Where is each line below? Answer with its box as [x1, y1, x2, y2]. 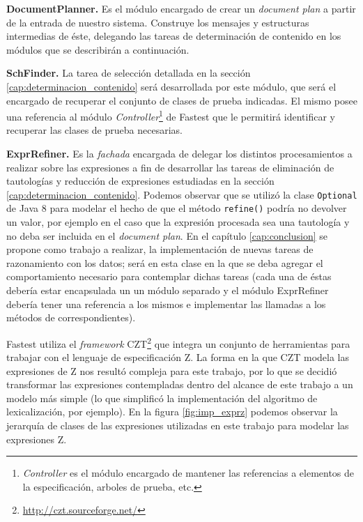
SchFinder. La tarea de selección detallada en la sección [6, 66, 251, 80]
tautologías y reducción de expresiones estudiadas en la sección [6, 174, 275, 188]
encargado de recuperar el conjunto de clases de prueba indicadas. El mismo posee [6, 93, 357, 107]
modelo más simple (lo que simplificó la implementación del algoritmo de [6, 390, 318, 405]
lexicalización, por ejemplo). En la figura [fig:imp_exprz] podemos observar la [6, 404, 338, 419]
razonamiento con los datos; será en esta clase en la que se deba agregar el [6, 255, 323, 270]
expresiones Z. [6, 431, 67, 446]
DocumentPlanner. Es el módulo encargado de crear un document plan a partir [6, 1, 356, 15]
